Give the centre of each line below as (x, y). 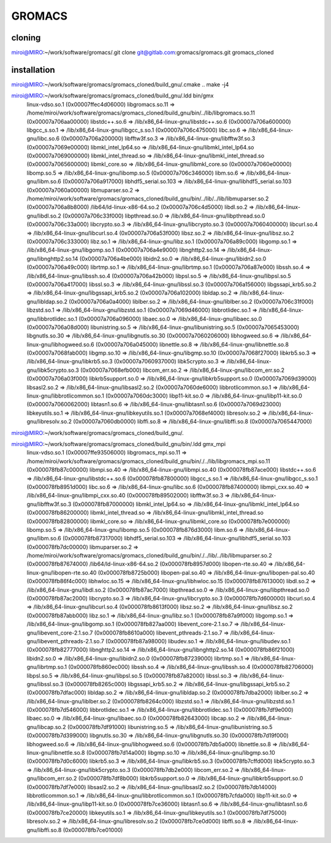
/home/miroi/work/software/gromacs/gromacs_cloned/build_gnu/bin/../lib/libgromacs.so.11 (141, 113)
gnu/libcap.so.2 (47, 727)
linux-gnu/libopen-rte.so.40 (62, 572)
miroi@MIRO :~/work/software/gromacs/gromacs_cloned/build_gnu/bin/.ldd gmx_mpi (119, 444)
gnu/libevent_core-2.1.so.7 (60, 633)
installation (33, 70)
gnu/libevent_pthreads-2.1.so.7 (65, 641)
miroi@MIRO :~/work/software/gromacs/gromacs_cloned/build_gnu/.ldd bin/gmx (112, 96)
